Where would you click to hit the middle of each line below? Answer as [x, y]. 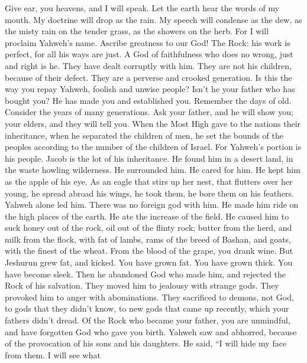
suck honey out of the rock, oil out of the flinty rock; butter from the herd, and [148, 228]
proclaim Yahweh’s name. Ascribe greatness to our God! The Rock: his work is [148, 42]
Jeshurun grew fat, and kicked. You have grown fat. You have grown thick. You [149, 262]
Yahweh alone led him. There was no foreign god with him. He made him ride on [152, 205]
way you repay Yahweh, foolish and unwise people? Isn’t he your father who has [150, 89]
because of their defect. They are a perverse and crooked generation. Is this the [148, 77]
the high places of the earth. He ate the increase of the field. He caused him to [147, 216]
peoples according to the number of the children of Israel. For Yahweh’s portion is [153, 147]
